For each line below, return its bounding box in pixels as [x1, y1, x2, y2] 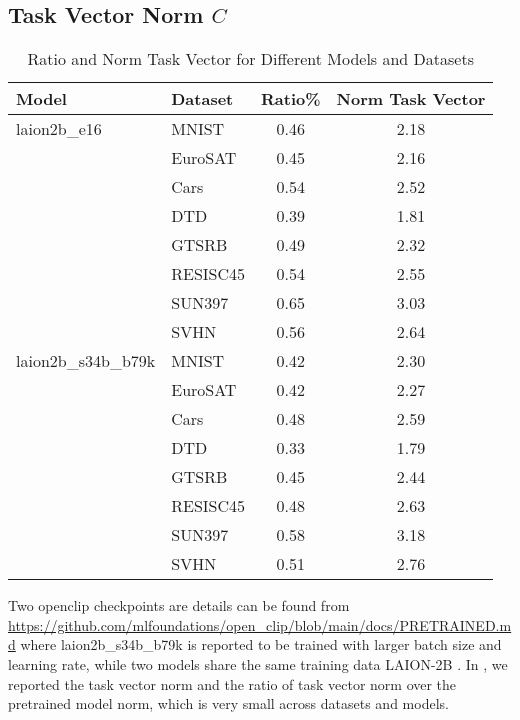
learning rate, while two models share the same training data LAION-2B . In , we [8, 653, 508, 674]
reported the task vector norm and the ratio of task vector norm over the [8, 673, 457, 694]
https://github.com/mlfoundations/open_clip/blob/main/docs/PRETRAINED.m [8, 614, 512, 635]
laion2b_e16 [16, 117, 102, 141]
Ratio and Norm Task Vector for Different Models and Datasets [27, 47, 474, 71]
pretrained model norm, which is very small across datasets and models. [8, 693, 449, 714]
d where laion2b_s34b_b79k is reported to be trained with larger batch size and [8, 634, 502, 655]
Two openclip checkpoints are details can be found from [8, 595, 350, 616]
